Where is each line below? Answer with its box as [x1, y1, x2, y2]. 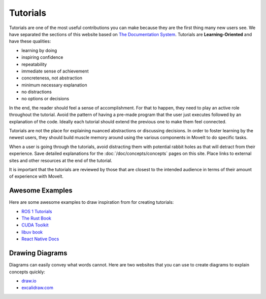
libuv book [21, 229, 43, 235]
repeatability [21, 61, 47, 67]
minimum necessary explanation [21, 82, 87, 88]
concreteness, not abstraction [21, 75, 83, 81]
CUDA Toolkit [21, 222, 49, 228]
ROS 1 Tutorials [21, 208, 52, 214]
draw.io [21, 278, 36, 284]
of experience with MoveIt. [9, 173, 64, 180]
